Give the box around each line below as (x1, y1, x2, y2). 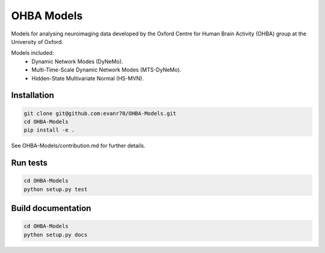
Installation (11, 90, 54, 100)
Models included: (11, 49, 54, 56)
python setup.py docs (23, 231, 88, 238)
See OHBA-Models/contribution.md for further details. (11, 142, 146, 150)
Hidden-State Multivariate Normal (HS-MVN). (31, 75, 144, 82)
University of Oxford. (11, 38, 63, 45)
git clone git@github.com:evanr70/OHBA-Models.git (23, 110, 177, 117)
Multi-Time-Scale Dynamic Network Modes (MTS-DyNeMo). (31, 66, 182, 73)
